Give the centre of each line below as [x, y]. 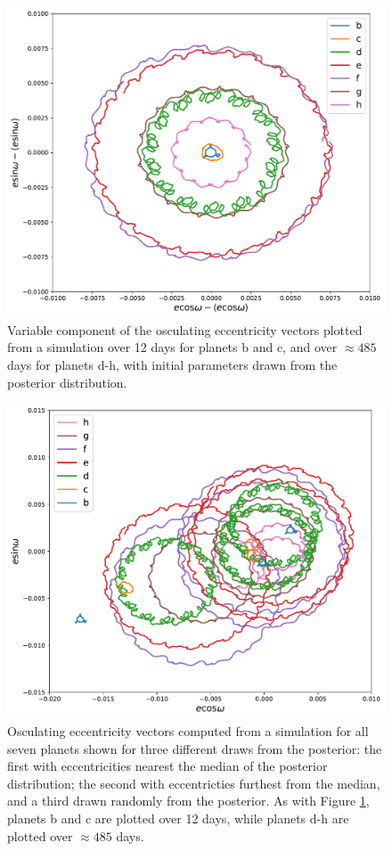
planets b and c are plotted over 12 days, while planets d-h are [178, 818]
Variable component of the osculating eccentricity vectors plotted [185, 329]
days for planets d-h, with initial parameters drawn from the [172, 364]
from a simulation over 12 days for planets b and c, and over [172, 347]
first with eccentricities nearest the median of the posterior [167, 766]
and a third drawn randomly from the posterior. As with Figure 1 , [188, 801]
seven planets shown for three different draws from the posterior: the [195, 748]
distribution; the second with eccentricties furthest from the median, [194, 783]
